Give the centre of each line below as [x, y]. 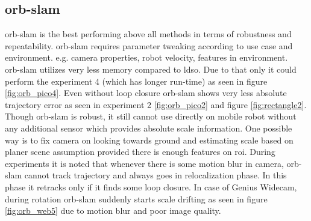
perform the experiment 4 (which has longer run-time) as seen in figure [136, 81]
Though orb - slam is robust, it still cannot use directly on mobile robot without [151, 116]
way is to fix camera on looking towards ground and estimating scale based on [149, 140]
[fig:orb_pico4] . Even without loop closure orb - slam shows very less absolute [146, 93]
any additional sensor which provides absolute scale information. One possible [149, 128]
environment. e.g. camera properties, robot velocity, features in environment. [146, 57]
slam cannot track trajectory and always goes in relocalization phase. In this [146, 175]
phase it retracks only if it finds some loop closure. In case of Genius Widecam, [151, 186]
